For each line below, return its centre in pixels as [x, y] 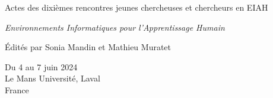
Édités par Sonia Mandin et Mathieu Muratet [88, 47]
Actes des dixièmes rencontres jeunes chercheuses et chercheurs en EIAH [136, 7]
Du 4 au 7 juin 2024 [41, 66]
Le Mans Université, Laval [53, 78]
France [17, 89]
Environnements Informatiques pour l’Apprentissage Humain [115, 27]
